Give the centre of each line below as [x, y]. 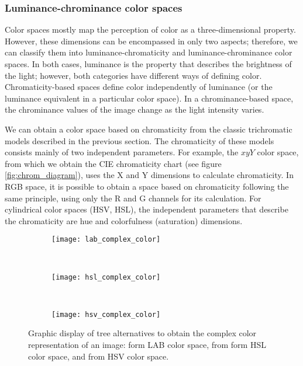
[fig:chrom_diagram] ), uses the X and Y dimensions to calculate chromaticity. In [149, 175]
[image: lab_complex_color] [106, 240]
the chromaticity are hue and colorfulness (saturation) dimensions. [124, 220]
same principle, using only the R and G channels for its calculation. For [133, 198]
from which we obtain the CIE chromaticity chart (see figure [113, 163]
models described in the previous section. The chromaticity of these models [140, 140]
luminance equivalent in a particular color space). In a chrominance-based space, [149, 98]
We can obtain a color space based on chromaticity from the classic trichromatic [149, 129]
